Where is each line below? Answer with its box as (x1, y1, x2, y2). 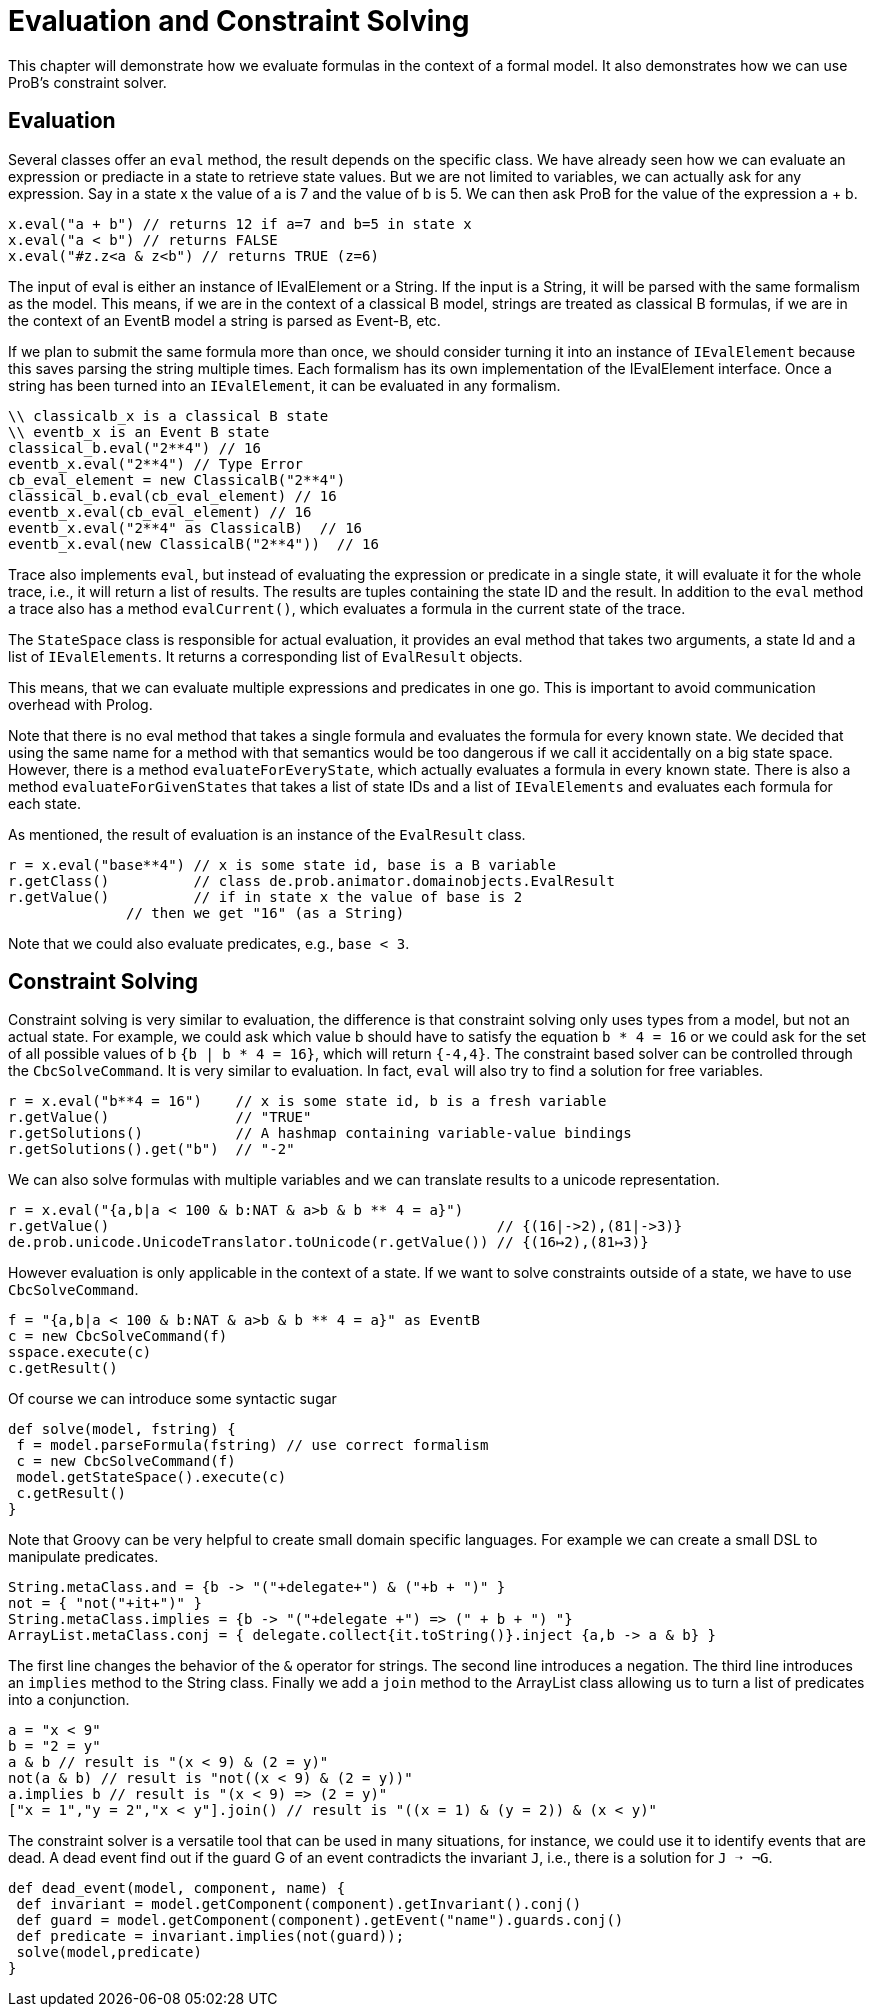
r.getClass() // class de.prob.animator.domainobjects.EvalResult (8, 872, 615, 889)
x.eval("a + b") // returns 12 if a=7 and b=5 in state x (8, 215, 472, 232)
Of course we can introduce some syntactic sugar (8, 1390, 337, 1408)
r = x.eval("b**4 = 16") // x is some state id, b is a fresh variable (8, 1093, 607, 1110)
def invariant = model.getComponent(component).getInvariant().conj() (16, 1896, 582, 1913)
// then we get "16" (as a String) (126, 904, 405, 921)
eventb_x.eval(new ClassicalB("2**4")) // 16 (8, 535, 379, 552)
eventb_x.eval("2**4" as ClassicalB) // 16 (8, 519, 363, 536)
